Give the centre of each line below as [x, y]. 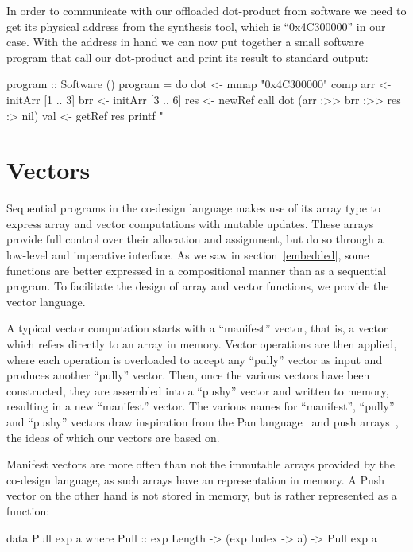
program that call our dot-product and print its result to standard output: [187, 57]
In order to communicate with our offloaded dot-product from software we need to [206, 10]
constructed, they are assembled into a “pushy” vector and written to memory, [198, 390]
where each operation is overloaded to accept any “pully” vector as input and [195, 359]
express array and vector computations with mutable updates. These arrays [190, 223]
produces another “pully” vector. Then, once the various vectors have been [188, 375]
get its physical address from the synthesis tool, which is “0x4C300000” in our [196, 26]
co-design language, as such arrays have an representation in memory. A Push [196, 479]
